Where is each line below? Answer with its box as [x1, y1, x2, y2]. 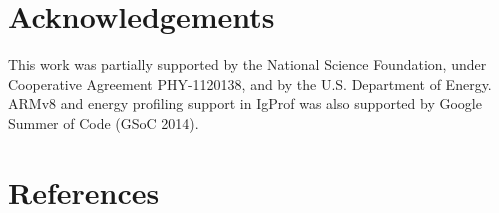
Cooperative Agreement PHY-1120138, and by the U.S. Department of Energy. [8, 73, 492, 94]
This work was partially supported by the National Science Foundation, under [8, 54, 487, 75]
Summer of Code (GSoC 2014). [8, 112, 199, 133]
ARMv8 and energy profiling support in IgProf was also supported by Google [8, 93, 482, 114]
